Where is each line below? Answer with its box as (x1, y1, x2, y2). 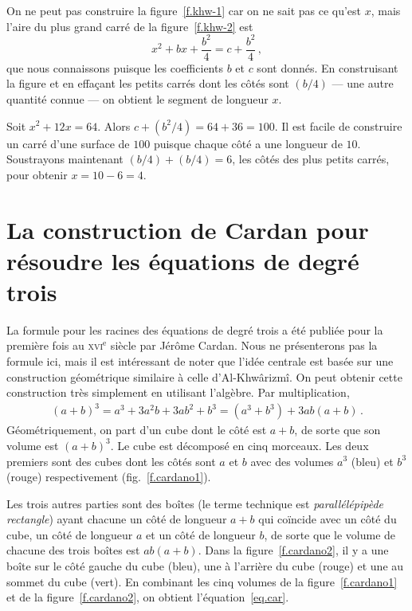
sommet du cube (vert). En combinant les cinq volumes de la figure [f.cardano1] (6, 573, 398, 589)
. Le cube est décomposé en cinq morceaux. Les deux (110, 437, 369, 453)
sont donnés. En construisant (257, 59, 398, 76)
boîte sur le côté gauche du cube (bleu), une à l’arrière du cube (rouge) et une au (6, 558, 404, 574)
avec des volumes (250, 452, 334, 469)
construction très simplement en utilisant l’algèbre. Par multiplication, (6, 384, 350, 401)
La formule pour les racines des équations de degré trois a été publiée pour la (6, 321, 383, 338)
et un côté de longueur (146, 526, 256, 542)
